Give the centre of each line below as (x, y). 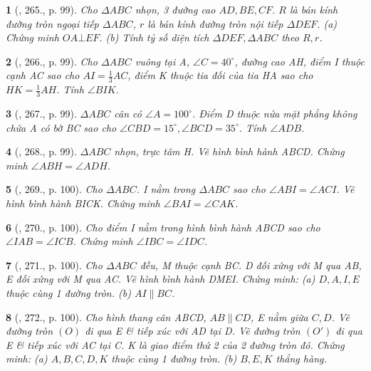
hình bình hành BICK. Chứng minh (83, 203)
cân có (128, 114)
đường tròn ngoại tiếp (52, 23)
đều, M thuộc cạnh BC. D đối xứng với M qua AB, (251, 265)
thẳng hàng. (301, 359)
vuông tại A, (162, 61)
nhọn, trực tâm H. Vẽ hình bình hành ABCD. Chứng (229, 151)
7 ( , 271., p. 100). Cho (54, 265)
